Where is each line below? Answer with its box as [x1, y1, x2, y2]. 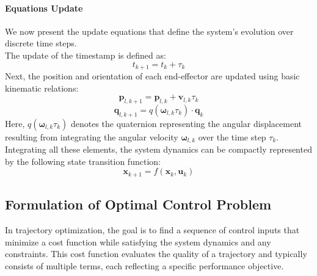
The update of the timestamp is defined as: [5, 48, 166, 61]
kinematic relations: [5, 81, 79, 94]
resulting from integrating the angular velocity [5, 130, 178, 143]
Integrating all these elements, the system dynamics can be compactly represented [5, 143, 312, 156]
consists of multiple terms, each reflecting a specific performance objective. [5, 259, 284, 272]
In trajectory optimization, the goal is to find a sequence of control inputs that [5, 223, 300, 236]
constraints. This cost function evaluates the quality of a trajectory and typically [5, 247, 307, 260]
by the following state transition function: [5, 154, 161, 167]
